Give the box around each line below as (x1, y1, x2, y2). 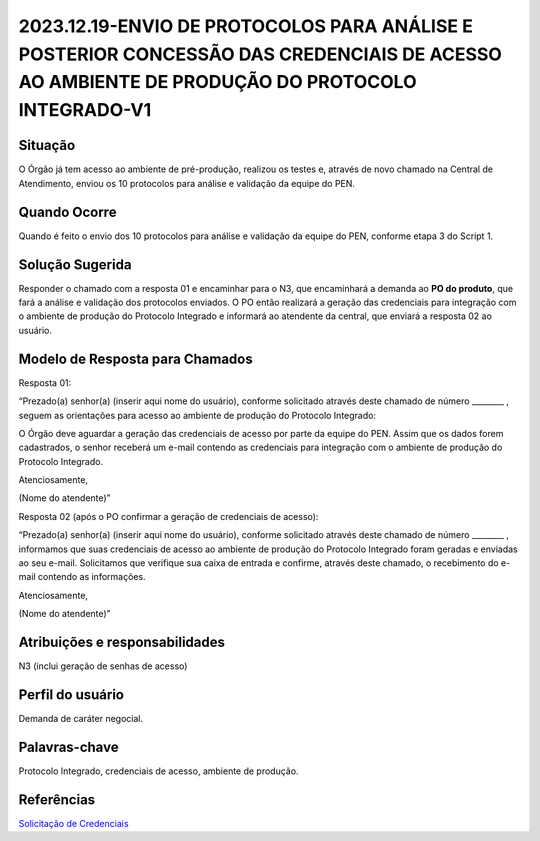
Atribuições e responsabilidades (18, 634, 225, 651)
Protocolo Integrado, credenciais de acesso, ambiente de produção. (18, 765, 299, 777)
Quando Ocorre (18, 203, 117, 220)
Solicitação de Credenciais (18, 817, 129, 829)
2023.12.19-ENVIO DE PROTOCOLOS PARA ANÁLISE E (18, 15, 474, 37)
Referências (18, 791, 96, 808)
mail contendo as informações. (18, 571, 146, 583)
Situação (18, 137, 76, 154)
